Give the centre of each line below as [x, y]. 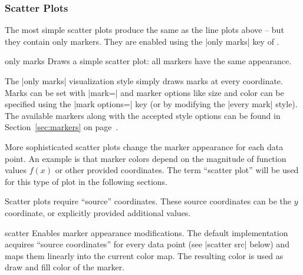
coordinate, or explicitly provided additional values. [98, 212]
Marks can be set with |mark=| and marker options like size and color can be [144, 92]
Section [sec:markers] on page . [62, 127]
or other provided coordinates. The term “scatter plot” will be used [177, 170]
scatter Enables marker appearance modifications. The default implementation [146, 232]
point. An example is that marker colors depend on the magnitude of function [146, 158]
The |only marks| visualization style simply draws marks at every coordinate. [144, 81]
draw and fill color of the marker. [65, 267]
